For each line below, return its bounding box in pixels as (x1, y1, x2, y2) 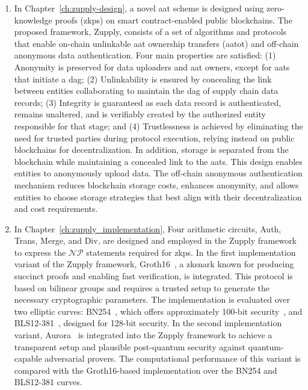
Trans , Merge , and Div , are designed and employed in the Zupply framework (14, 234, 297, 247)
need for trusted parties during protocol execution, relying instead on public (14, 131, 295, 144)
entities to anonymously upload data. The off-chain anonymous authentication (14, 167, 303, 179)
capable (14, 352, 42, 365)
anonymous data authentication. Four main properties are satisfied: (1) (14, 49, 276, 61)
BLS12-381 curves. (14, 376, 82, 388)
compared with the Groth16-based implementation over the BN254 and (14, 364, 277, 376)
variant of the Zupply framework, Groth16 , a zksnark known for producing (14, 258, 294, 270)
